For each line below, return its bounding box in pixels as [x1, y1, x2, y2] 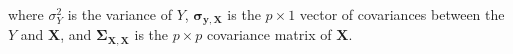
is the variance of [67, 4, 172, 24]
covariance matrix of [207, 24, 332, 45]
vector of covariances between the [299, 4, 505, 24]
